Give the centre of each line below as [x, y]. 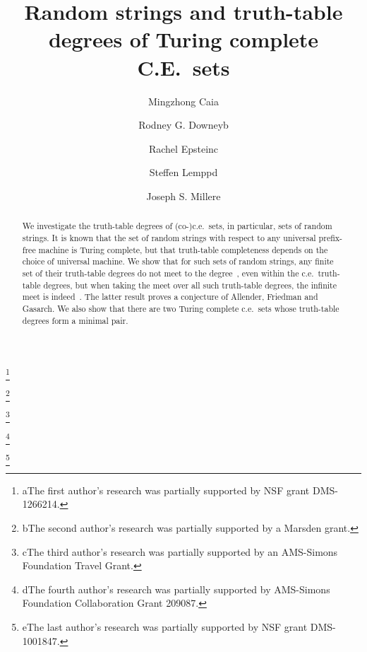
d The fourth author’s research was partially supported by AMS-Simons [176, 589]
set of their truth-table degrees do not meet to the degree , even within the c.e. [168, 273]
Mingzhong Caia [183, 101]
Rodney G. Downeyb [183, 125]
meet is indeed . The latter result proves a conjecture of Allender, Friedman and [170, 297]
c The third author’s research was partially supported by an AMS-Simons [180, 551]
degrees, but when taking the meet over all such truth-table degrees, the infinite [190, 285]
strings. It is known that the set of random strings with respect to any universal [169, 237]
